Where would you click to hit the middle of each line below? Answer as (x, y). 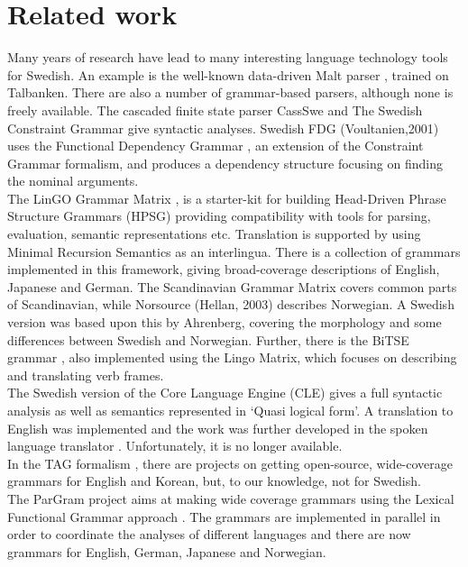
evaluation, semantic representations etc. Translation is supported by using (214, 234)
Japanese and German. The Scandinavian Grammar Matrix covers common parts (232, 286)
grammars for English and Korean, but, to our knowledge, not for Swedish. (214, 481)
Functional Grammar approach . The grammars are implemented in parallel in (224, 516)
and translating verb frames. (86, 375)
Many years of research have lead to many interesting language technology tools (228, 57)
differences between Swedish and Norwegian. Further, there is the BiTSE (208, 339)
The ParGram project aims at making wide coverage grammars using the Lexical (231, 498)
